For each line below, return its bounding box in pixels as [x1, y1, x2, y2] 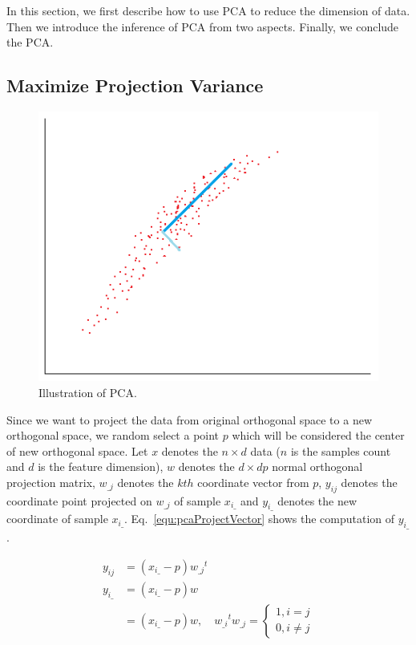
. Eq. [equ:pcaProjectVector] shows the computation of [124, 510, 395, 527]
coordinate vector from [197, 473, 309, 490]
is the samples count [290, 442, 391, 459]
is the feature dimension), [38, 458, 164, 475]
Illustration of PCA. [38, 383, 137, 400]
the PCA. [6, 34, 54, 51]
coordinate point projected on [6, 492, 152, 509]
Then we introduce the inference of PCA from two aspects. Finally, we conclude [6, 18, 399, 34]
